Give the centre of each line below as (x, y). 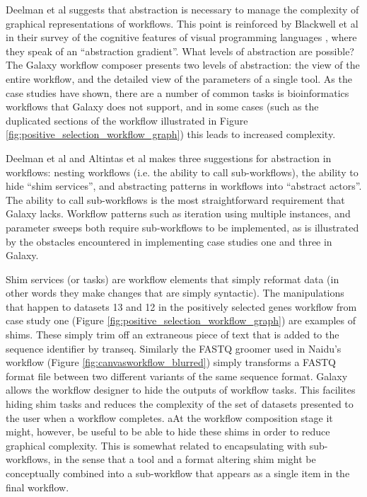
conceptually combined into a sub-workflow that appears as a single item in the (178, 473)
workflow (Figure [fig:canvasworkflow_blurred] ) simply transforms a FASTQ (171, 362)
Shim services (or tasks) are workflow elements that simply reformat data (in (173, 279)
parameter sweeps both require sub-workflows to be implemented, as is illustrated (182, 227)
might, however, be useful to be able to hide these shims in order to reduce (168, 432)
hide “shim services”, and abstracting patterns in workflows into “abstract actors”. (184, 186)
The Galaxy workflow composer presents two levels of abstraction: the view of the (183, 65)
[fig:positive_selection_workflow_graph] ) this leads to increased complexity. (171, 134)
